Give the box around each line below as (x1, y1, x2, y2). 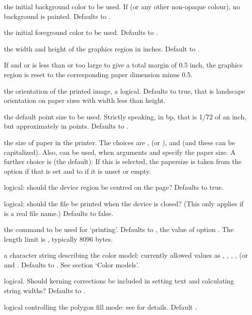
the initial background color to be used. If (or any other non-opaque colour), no (4, 1, 240, 11)
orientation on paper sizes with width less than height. (4, 95, 166, 105)
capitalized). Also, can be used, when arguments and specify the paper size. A (4, 147, 236, 157)
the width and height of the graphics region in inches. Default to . (4, 43, 200, 53)
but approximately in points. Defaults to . (4, 121, 128, 131)
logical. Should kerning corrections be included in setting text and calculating (4, 276, 234, 286)
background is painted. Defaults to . (4, 11, 111, 21)
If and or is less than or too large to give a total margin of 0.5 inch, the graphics (4, 60, 243, 70)
